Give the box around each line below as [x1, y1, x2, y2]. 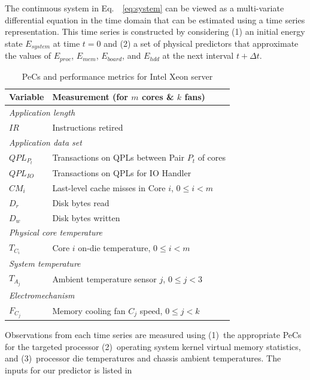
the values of [5, 49, 51, 62]
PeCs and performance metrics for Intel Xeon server [22, 70, 213, 82]
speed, [139, 304, 163, 316]
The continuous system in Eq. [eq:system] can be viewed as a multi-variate [5, 2, 284, 14]
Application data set [9, 135, 82, 148]
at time [53, 37, 80, 49]
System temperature [9, 257, 81, 269]
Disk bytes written [52, 211, 120, 224]
